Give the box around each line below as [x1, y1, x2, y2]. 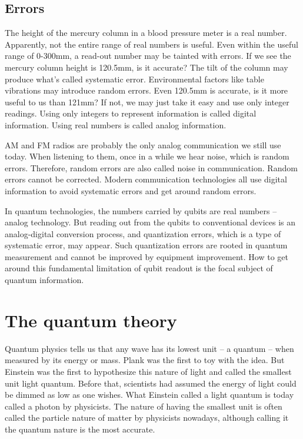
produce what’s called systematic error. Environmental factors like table [5, 72, 264, 85]
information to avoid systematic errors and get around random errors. [5, 184, 257, 197]
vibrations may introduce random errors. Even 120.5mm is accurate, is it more [5, 84, 288, 97]
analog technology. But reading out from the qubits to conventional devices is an [5, 216, 296, 228]
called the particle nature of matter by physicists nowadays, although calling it [5, 411, 289, 424]
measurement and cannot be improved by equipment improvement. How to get [5, 250, 288, 262]
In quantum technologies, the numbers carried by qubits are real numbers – [5, 204, 277, 217]
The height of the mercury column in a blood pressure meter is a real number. [5, 26, 287, 39]
